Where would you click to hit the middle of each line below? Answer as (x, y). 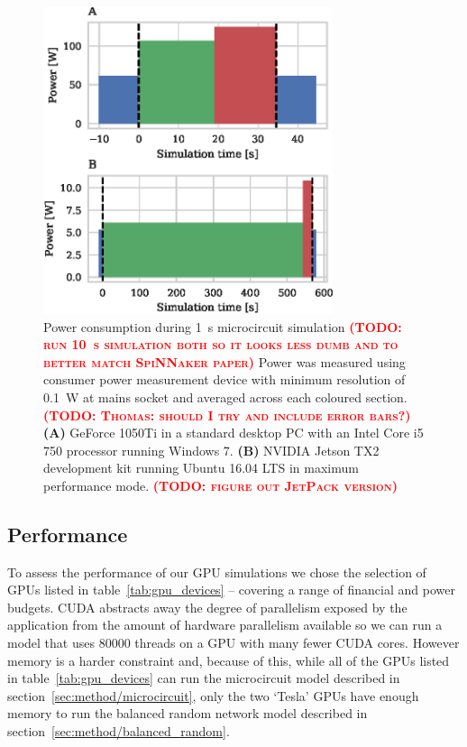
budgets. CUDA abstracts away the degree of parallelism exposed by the (207, 607)
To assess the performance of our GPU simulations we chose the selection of (217, 572)
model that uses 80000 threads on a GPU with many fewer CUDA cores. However (233, 643)
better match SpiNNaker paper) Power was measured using (224, 361)
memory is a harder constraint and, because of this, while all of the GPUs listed (229, 660)
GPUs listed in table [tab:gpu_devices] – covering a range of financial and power (231, 590)
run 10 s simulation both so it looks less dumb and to (221, 344)
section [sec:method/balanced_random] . (119, 731)
